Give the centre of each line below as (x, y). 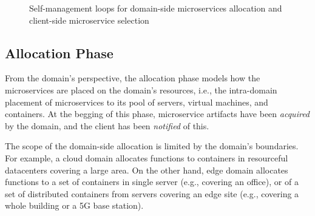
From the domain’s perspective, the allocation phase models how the (133, 78)
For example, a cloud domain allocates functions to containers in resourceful (147, 157)
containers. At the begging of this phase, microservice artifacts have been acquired (157, 114)
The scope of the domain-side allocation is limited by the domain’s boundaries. (152, 146)
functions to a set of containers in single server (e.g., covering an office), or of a (152, 182)
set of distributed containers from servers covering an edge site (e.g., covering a (152, 193)
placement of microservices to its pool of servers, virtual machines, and (137, 102)
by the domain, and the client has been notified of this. (107, 125)
